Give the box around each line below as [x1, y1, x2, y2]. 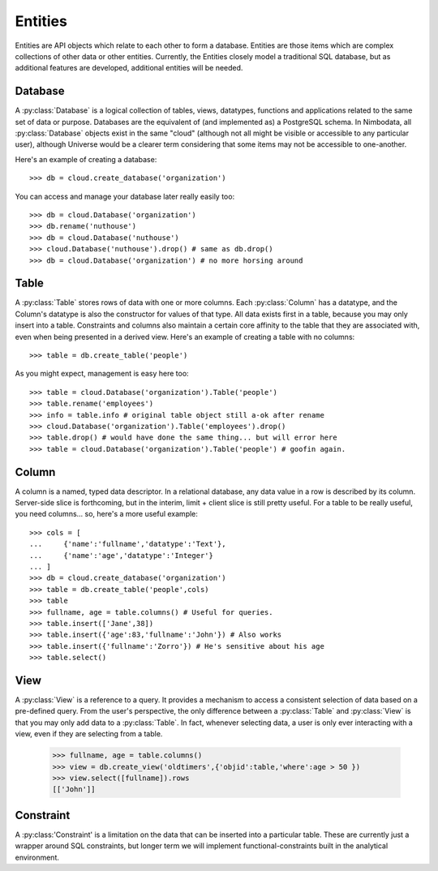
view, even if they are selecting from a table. [15, 729, 163, 739]
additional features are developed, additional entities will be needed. [15, 63, 243, 73]
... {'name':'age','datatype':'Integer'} [29, 551, 214, 560]
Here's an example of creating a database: [15, 154, 157, 164]
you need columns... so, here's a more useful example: [15, 509, 199, 519]
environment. [15, 852, 60, 862]
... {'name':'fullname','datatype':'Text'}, [29, 539, 226, 549]
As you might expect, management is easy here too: [15, 369, 190, 379]
